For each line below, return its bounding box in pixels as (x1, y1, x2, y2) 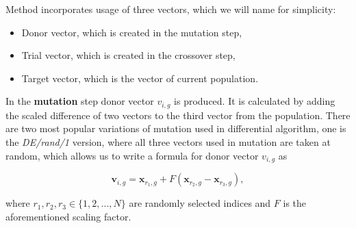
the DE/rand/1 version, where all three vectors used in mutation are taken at (5, 135, 331, 149)
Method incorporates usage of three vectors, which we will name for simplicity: (5, 2, 336, 16)
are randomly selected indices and (129, 196, 271, 210)
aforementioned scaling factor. (5, 209, 131, 223)
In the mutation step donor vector (5, 94, 154, 108)
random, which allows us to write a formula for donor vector (5, 148, 259, 162)
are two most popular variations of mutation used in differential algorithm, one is (5, 121, 346, 136)
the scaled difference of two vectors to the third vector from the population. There (5, 107, 351, 122)
